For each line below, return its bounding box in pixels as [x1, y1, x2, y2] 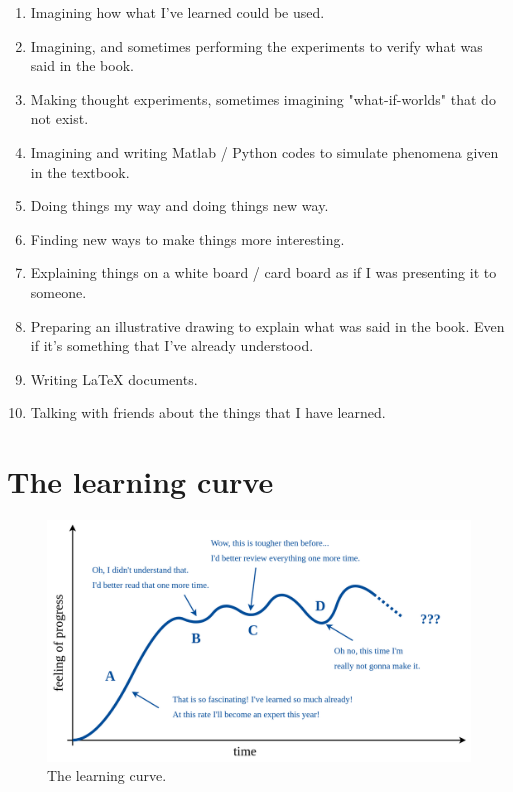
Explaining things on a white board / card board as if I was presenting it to [30, 262, 497, 283]
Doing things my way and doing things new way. [30, 195, 329, 216]
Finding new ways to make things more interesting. [30, 228, 345, 249]
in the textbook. [30, 161, 130, 182]
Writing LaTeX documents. [30, 368, 198, 389]
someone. [30, 281, 87, 302]
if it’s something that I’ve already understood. [30, 335, 314, 356]
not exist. [30, 108, 89, 129]
